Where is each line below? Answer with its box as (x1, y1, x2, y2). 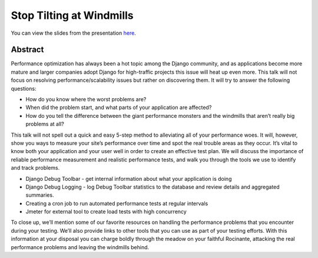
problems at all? (25, 121, 64, 128)
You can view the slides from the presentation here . (11, 29, 137, 37)
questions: (11, 85, 37, 92)
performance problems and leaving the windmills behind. (11, 243, 150, 250)
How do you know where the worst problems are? (25, 96, 147, 103)
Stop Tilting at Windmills (11, 9, 134, 22)
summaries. (25, 191, 54, 199)
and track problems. (11, 164, 60, 171)
